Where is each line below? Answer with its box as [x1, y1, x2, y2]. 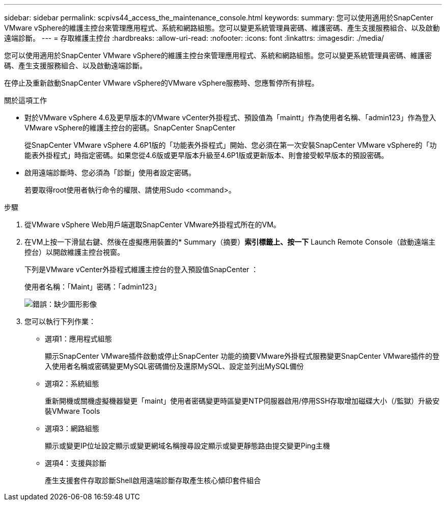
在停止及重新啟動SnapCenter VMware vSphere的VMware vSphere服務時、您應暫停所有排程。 [4, 78, 319, 87]
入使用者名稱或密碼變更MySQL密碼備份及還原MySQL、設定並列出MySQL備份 [45, 362, 304, 370]
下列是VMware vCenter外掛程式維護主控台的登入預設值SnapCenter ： [24, 265, 259, 274]
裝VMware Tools [45, 407, 100, 415]
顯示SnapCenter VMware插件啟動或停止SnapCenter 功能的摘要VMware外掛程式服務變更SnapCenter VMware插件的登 [45, 352, 439, 360]
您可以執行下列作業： [24, 317, 96, 326]
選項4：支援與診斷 [45, 459, 107, 467]
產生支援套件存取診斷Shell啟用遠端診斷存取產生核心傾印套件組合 [45, 476, 261, 485]
